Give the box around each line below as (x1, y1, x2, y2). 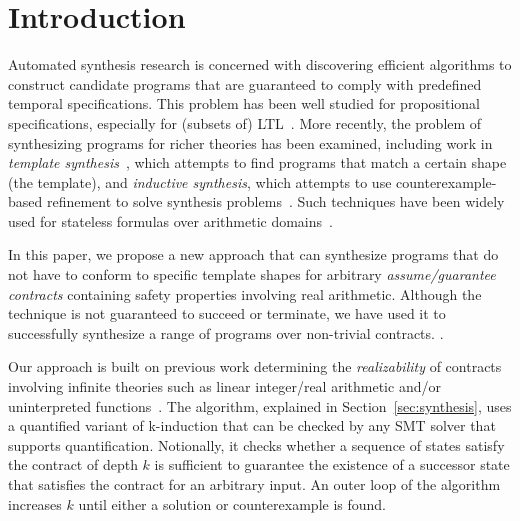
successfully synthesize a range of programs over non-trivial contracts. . (8, 322, 444, 343)
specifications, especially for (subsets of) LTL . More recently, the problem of (8, 112, 482, 133)
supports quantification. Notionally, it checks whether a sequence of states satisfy (8, 434, 505, 455)
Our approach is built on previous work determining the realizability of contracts (8, 356, 502, 377)
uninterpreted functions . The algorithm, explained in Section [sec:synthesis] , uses (8, 395, 512, 416)
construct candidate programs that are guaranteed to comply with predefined (8, 73, 482, 94)
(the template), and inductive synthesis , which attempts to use (8, 171, 392, 192)
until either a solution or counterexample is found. (78, 493, 386, 514)
